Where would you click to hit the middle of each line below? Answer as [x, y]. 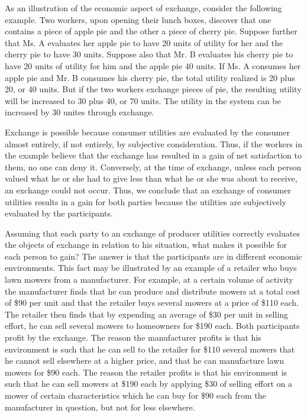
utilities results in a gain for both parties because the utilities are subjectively [146, 201]
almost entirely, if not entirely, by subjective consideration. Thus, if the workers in [154, 143]
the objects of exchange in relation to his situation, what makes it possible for [146, 245]
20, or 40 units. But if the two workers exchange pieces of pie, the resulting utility [153, 89]
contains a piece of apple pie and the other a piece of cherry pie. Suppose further [151, 31]
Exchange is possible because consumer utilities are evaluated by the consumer [147, 132]
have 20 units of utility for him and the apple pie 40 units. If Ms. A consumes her [153, 65]
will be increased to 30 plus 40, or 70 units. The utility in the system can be [143, 100]
